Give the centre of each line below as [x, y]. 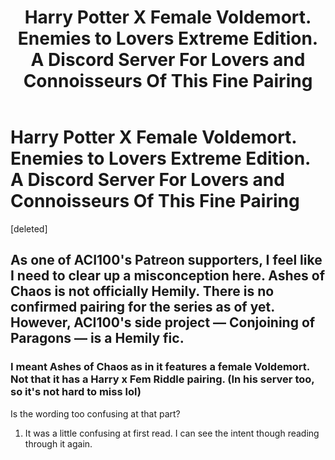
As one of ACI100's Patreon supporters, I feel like [166, 260]
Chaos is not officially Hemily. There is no [142, 291]
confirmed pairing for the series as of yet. [142, 307]
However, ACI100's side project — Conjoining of [163, 322]
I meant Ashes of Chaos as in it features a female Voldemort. [160, 367]
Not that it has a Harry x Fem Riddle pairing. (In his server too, [162, 379]
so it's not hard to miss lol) [76, 392]
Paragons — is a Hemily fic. [97, 338]
